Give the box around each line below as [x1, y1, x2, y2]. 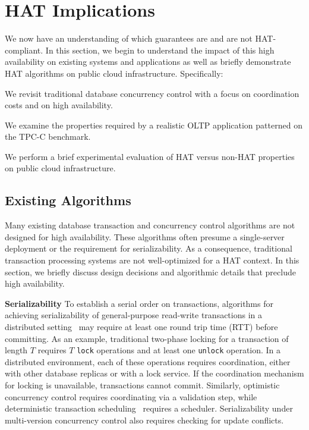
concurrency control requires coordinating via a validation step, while [5, 390, 257, 403]
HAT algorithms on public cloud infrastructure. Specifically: [5, 67, 223, 79]
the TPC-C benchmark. [5, 130, 91, 143]
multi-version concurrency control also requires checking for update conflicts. [5, 413, 284, 426]
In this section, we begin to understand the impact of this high [45, 43, 275, 56]
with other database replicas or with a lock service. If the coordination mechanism [5, 367, 304, 379]
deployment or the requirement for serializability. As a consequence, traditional [5, 242, 292, 255]
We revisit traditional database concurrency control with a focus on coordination [5, 87, 299, 99]
